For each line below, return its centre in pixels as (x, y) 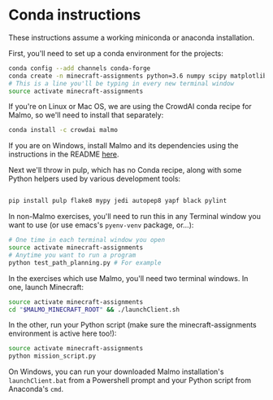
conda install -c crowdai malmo (63, 130)
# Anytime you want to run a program (72, 255)
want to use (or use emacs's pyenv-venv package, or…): (101, 225)
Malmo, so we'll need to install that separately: (86, 115)
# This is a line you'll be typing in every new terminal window (121, 83)
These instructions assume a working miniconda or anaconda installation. (132, 37)
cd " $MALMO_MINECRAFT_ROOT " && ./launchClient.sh (94, 310)
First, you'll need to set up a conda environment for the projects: (116, 53)
